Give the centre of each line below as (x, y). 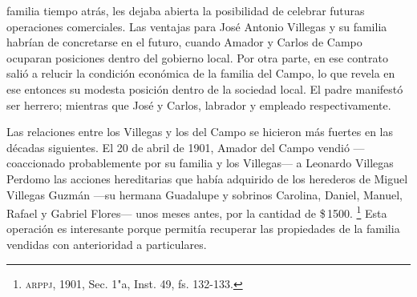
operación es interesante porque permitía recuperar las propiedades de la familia (203, 229)
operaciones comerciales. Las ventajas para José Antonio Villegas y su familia (197, 26)
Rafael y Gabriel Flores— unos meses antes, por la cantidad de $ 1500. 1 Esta (197, 212)
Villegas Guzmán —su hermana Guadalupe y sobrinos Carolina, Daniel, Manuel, (204, 194)
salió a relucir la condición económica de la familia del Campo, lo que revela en (201, 73)
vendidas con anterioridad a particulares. (107, 244)
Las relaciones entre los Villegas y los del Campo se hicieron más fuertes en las (200, 132)
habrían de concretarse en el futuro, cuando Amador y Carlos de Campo (184, 42)
